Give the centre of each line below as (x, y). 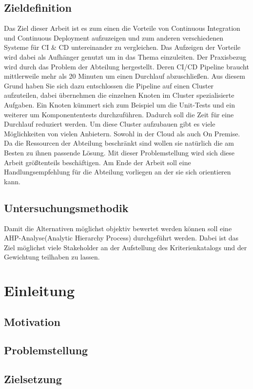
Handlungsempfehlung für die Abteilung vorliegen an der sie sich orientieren (117, 172)
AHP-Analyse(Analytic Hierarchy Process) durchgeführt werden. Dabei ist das (121, 238)
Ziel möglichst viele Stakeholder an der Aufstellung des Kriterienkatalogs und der (126, 247)
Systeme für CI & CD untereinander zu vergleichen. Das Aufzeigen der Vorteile (122, 47)
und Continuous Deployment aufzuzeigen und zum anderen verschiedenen (114, 37)
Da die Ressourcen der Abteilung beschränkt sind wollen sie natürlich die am (119, 143)
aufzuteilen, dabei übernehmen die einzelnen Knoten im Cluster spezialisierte (119, 95)
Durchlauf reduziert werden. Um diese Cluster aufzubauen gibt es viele (110, 124)
